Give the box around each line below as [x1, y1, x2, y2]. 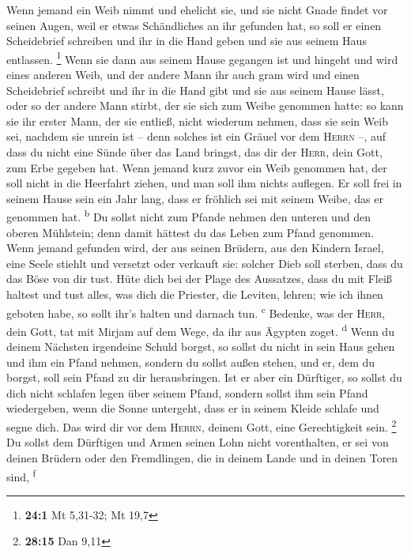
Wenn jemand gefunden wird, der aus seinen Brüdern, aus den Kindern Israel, [6, 239, 384, 256]
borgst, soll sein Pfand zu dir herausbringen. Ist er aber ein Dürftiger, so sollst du [6, 369, 402, 386]
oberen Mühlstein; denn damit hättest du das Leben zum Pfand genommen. [6, 224, 375, 240]
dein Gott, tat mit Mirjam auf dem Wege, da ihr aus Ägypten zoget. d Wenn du [6, 320, 394, 339]
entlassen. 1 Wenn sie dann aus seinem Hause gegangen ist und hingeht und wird [6, 48, 398, 67]
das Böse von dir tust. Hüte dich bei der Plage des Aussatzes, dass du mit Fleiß [6, 270, 392, 287]
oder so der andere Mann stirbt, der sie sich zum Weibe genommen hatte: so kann [6, 97, 404, 114]
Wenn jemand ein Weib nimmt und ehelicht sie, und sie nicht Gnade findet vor [6, 2, 388, 17]
